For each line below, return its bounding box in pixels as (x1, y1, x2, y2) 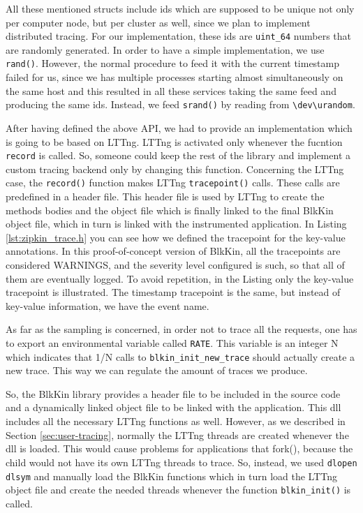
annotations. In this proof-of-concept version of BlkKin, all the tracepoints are (6, 244, 341, 258)
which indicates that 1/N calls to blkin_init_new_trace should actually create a (6, 349, 355, 364)
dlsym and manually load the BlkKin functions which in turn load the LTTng (6, 468, 338, 483)
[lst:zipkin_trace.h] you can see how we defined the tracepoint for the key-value (6, 230, 346, 244)
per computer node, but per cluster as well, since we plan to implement (6, 15, 311, 29)
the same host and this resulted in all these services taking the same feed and (6, 83, 336, 98)
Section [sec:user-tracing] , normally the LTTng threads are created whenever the (6, 427, 349, 442)
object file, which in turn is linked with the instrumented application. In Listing (6, 216, 347, 231)
